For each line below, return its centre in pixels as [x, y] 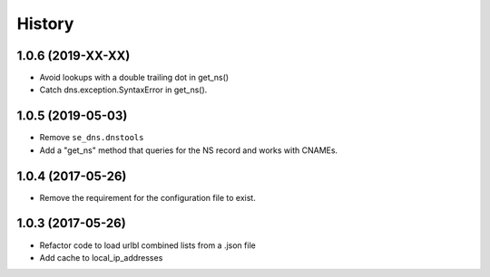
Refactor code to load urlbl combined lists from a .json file [147, 245]
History [45, 24]
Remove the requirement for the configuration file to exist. [147, 197]
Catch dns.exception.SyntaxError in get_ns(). [123, 90]
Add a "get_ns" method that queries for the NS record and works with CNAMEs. [189, 150]
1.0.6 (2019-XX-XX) [73, 56]
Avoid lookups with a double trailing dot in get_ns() [134, 78]
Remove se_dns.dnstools [92, 138]
